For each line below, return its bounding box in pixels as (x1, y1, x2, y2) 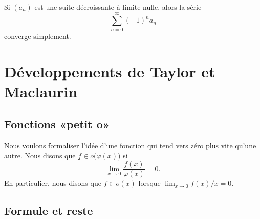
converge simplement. (4, 30, 71, 41)
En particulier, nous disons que (4, 177, 101, 188)
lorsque (138, 177, 161, 188)
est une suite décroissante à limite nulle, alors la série (34, 2, 202, 12)
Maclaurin (4, 81, 78, 102)
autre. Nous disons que (4, 150, 76, 161)
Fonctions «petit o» (4, 116, 110, 132)
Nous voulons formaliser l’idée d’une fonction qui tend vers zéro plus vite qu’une (4, 140, 256, 151)
